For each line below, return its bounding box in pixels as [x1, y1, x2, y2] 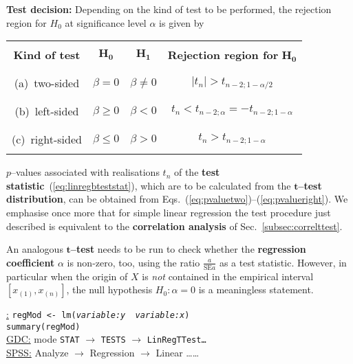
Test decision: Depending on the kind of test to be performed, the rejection [6, 2, 332, 16]
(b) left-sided [14, 103, 79, 120]
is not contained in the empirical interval [142, 269, 314, 283]
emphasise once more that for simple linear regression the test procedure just [6, 205, 331, 219]
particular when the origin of [6, 269, 128, 283]
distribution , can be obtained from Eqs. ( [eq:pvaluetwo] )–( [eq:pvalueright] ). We [6, 192, 348, 206]
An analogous [6, 242, 63, 256]
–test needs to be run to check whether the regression [70, 242, 306, 256]
